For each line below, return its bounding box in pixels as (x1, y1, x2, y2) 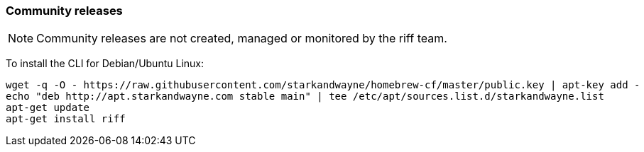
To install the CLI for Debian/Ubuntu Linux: (6, 57, 204, 70)
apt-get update (6, 102, 90, 114)
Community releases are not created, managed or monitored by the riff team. (36, 31, 447, 46)
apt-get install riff (6, 113, 126, 125)
